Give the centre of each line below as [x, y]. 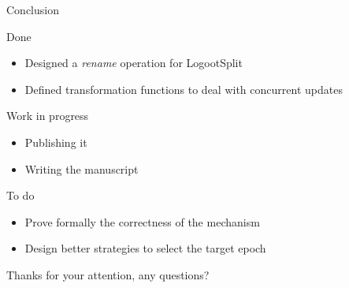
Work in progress [48, 116]
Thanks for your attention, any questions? [108, 274]
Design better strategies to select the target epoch [145, 248]
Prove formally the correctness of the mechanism [142, 221]
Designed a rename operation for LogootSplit [134, 63]
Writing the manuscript [82, 168]
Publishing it [56, 142]
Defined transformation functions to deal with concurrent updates [184, 89]
